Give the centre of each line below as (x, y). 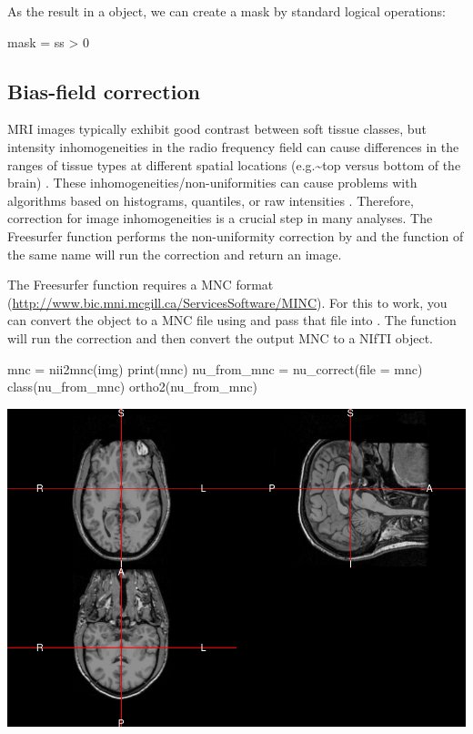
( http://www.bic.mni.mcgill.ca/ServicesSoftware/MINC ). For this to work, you (227, 302)
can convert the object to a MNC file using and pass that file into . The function (232, 320)
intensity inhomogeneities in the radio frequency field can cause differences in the (233, 146)
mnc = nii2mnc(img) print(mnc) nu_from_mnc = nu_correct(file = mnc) (215, 368)
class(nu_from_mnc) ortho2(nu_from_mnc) (132, 387)
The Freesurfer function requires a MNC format (141, 285)
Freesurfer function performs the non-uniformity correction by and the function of (236, 235)
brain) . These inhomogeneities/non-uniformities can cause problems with (212, 183)
